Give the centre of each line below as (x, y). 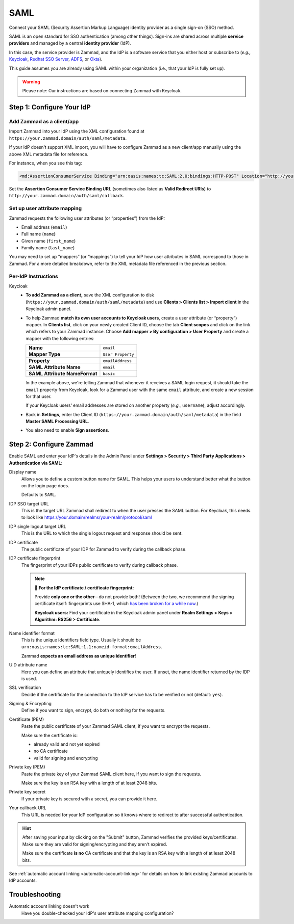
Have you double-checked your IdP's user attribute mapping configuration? (98, 913)
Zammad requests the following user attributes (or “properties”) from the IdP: (87, 218)
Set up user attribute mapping (45, 209)
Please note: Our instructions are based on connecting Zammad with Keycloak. (102, 91)
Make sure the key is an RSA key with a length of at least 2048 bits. (89, 783)
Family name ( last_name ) (48, 248)
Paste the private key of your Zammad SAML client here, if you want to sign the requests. (111, 774)
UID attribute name (28, 665)
